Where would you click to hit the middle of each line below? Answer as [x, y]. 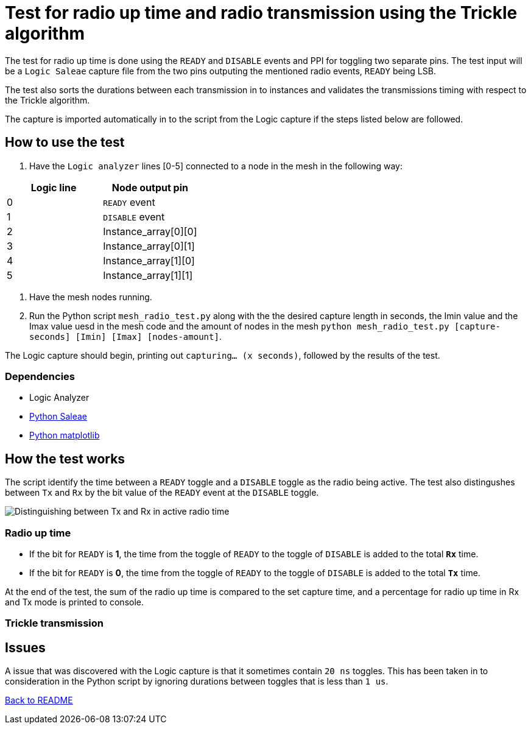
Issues [25, 647]
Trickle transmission [54, 623]
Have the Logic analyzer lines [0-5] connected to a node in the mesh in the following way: [216, 166]
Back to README [39, 700]
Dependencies [40, 376]
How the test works [65, 459]
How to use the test [65, 143]
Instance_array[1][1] [148, 275]
